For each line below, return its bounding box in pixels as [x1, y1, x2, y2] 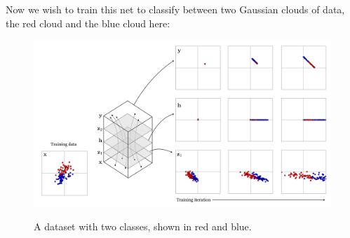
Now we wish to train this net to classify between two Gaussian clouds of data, [6, 2, 345, 16]
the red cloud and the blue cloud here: [6, 15, 170, 30]
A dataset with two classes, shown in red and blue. [34, 219, 252, 234]
